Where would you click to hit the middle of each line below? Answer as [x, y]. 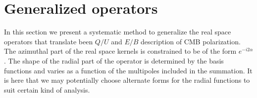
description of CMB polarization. [191, 41]
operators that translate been [49, 41]
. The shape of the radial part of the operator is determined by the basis [114, 60]
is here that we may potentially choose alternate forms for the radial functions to [127, 80]
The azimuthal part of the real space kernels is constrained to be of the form [120, 51]
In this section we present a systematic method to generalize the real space [118, 32]
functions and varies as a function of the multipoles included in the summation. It [128, 70]
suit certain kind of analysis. [47, 89]
